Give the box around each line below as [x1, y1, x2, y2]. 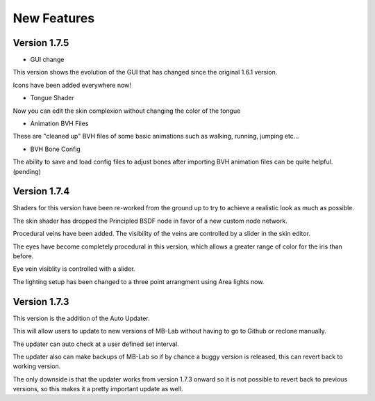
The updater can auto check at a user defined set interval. [12, 340, 180, 348]
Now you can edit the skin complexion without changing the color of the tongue [12, 107, 241, 115]
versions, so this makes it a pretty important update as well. [12, 385, 183, 393]
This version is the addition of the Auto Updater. [12, 314, 150, 322]
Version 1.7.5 [12, 37, 69, 49]
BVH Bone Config [30, 145, 81, 153]
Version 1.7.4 [12, 185, 70, 198]
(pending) [12, 167, 42, 175]
